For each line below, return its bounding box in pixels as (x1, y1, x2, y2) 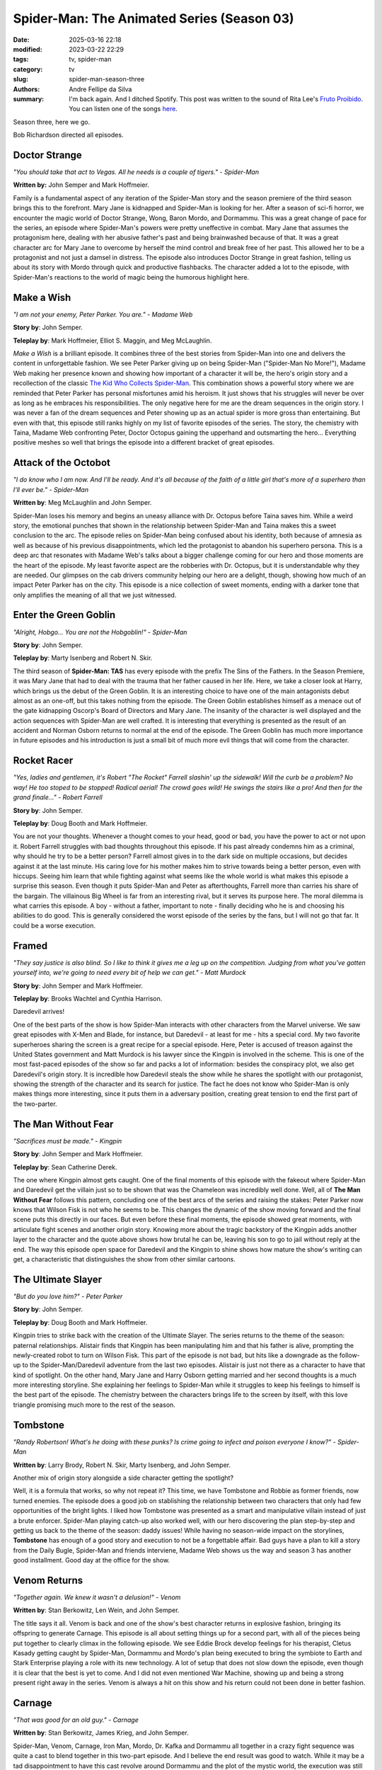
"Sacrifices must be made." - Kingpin (13, 1136, 122, 1145)
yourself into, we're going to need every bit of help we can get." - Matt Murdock (13, 969, 247, 977)
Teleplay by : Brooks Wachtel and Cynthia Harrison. (13, 994, 163, 1003)
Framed (13, 940, 48, 952)
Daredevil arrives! (13, 1007, 65, 1016)
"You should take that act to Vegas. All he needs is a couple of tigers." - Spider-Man (13, 167, 260, 176)
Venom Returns (13, 1574, 83, 1586)
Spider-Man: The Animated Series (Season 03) (13, 11, 294, 26)
